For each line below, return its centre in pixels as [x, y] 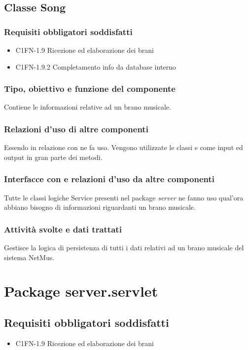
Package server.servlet [81, 291]
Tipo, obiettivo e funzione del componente [90, 89]
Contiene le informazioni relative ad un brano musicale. [88, 107]
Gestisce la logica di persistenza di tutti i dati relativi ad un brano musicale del [124, 248]
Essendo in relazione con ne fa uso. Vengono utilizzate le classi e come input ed [124, 147]
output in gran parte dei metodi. [53, 157]
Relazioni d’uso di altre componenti [76, 129]
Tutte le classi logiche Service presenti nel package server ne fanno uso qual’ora [124, 197]
